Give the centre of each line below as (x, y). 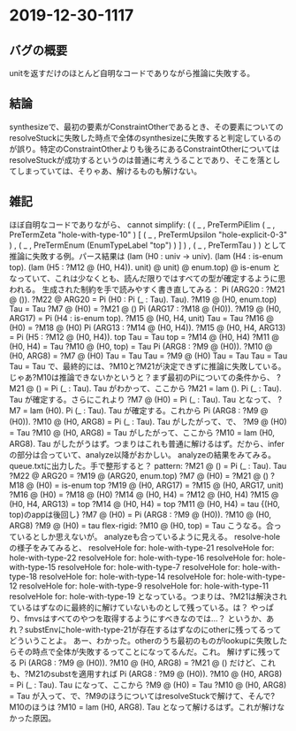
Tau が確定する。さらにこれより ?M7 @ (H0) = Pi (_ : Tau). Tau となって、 (143, 399)
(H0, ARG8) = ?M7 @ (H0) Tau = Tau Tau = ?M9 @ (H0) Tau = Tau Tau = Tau (148, 356)
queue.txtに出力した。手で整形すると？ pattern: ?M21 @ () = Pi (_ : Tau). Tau (148, 466)
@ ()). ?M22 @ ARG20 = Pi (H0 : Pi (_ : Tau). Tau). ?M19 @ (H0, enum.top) (143, 299)
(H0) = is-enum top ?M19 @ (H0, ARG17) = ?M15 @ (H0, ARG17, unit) (160, 485)
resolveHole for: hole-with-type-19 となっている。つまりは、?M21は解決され (148, 596)
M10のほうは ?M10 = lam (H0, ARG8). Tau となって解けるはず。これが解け (143, 707)
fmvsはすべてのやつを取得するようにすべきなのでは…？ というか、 (145, 618)
